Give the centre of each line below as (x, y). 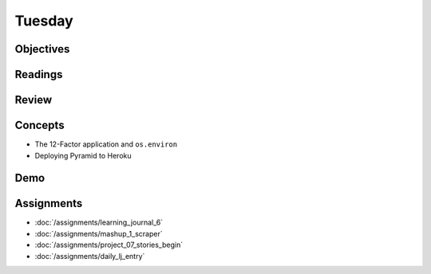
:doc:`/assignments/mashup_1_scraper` (99, 233)
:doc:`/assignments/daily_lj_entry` (90, 256)
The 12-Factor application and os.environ (106, 144)
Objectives (42, 49)
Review (34, 100)
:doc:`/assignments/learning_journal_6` (99, 222)
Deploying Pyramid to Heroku (83, 155)
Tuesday (44, 21)
